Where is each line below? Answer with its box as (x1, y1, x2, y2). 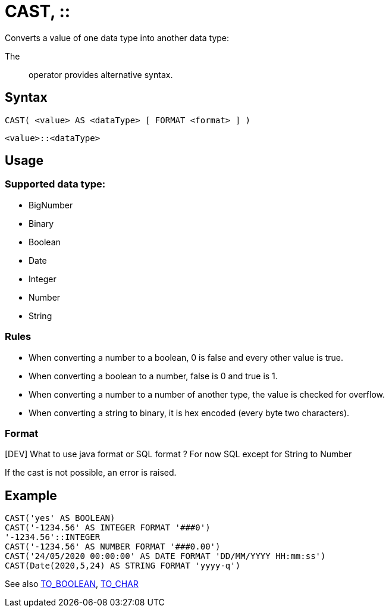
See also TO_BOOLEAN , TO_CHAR (5, 579, 139, 589)
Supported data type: (5, 178, 106, 191)
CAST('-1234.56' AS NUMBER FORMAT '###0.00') (5, 542, 221, 552)
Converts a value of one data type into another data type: (5, 32, 230, 43)
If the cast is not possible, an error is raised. (5, 467, 177, 478)
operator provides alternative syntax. (29, 69, 173, 80)
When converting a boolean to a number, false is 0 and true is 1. (29, 370, 278, 381)
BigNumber (29, 199, 73, 210)
